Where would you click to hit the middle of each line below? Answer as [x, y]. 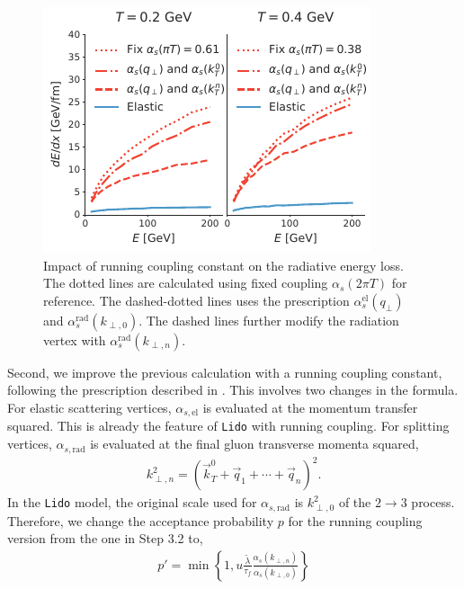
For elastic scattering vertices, [89, 407]
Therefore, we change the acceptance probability [141, 520]
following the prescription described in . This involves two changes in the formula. [233, 390]
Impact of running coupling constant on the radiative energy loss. [223, 265]
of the [355, 502]
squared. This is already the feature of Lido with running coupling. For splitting [228, 426]
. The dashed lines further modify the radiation [269, 320]
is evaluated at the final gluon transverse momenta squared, [254, 444]
